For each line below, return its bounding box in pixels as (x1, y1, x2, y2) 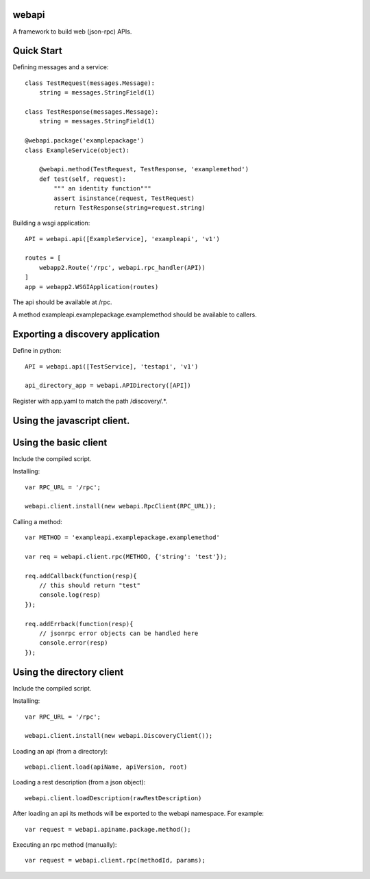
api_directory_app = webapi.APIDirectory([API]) (25, 382, 191, 390)
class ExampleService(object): (25, 146, 130, 154)
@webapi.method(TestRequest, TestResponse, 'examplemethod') (38, 165, 249, 173)
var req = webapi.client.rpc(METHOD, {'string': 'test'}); (25, 552, 227, 560)
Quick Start (12, 45, 62, 57)
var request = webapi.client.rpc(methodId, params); (25, 856, 206, 865)
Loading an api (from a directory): (12, 747, 108, 755)
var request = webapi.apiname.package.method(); (25, 826, 191, 833)
